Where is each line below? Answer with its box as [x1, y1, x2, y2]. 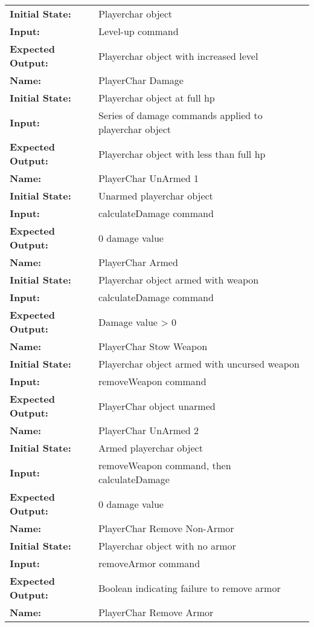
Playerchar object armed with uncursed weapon [98, 357, 300, 371]
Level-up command [98, 24, 179, 38]
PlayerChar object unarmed [98, 398, 216, 413]
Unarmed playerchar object [98, 189, 213, 203]
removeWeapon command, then [98, 458, 231, 472]
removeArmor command [98, 556, 200, 570]
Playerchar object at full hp [98, 91, 215, 105]
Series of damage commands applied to [98, 108, 263, 122]
